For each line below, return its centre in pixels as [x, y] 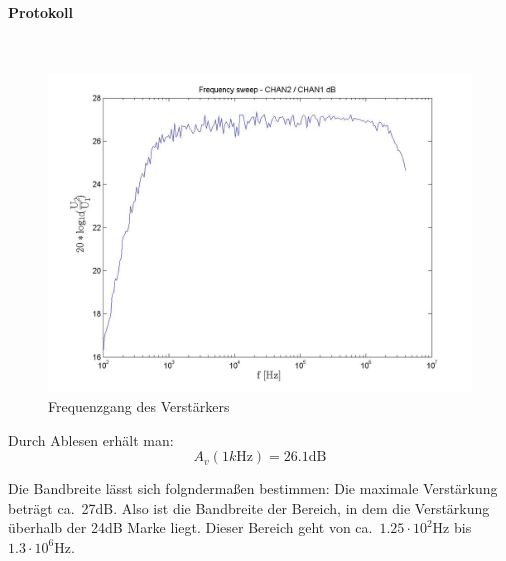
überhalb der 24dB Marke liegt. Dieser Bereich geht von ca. [190, 527]
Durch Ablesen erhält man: [91, 439]
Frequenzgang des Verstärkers [139, 405]
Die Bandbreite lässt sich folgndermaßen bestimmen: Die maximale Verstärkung [253, 488]
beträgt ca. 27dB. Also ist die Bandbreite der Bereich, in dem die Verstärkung [249, 507]
